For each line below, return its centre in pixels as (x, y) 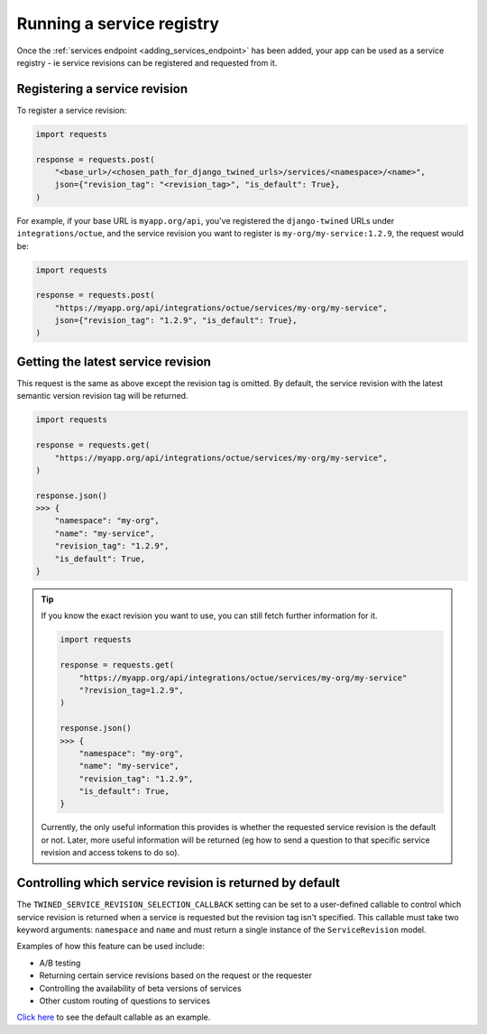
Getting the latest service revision (114, 361)
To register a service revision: (72, 110)
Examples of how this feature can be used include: (110, 946)
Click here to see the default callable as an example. (114, 1017)
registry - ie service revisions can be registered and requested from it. (147, 62)
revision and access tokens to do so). (110, 853)
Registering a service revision (102, 89)
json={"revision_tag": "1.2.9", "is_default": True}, (176, 321)
